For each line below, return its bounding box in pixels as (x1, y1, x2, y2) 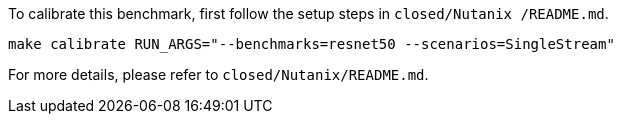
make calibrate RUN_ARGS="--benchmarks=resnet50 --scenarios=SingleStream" (8, 36, 615, 52)
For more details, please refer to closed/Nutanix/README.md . (8, 66, 429, 83)
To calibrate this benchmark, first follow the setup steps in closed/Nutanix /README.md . (8, 5, 609, 22)
